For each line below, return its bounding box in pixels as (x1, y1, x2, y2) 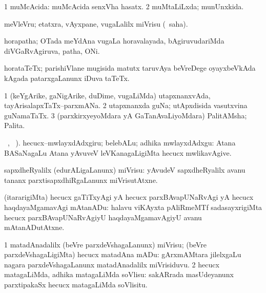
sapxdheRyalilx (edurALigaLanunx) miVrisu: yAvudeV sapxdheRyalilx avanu (4, 164, 245, 175)
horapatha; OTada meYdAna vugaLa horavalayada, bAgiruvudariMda (4, 35, 224, 46)
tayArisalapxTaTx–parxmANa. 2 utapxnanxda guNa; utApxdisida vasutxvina (4, 100, 248, 111)
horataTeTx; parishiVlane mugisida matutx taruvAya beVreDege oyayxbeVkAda (4, 62, 256, 73)
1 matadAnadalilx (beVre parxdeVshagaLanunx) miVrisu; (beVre (4, 239, 207, 249)
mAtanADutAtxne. (4, 222, 65, 233)
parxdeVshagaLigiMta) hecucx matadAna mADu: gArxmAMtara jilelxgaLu (4, 249, 241, 260)
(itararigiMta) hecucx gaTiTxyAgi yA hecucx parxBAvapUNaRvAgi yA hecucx (4, 192, 254, 202)
